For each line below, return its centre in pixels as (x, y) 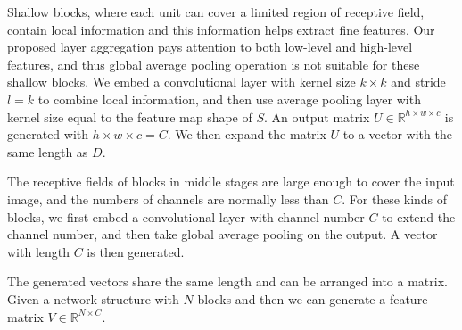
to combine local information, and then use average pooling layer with (229, 99)
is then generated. (136, 251)
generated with (48, 134)
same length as (48, 151)
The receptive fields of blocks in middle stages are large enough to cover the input (231, 181)
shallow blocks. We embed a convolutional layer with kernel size (181, 82)
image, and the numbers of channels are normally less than (168, 198)
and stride (418, 82)
